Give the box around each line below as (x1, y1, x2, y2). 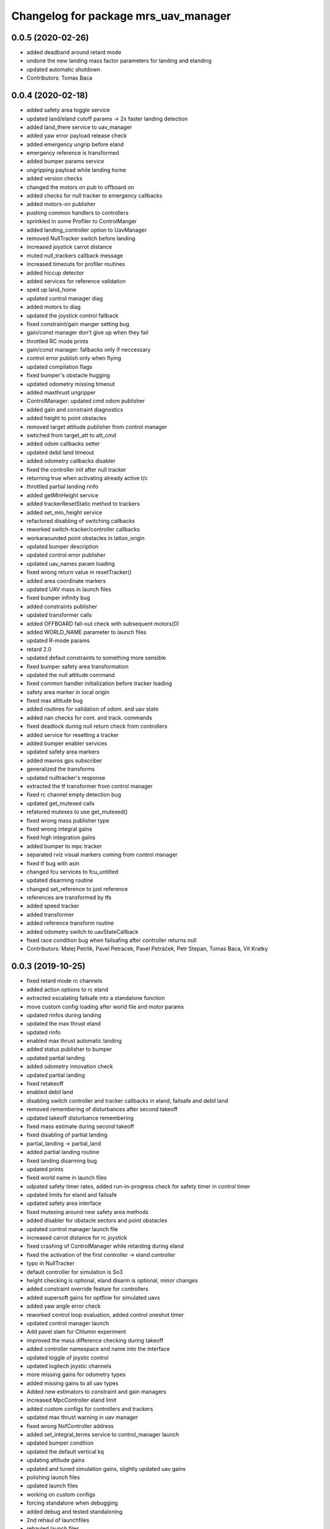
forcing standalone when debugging (26, 1499, 119, 1507)
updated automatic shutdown (26, 65, 101, 73)
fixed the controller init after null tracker (26, 465, 127, 473)
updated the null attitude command (26, 671, 116, 678)
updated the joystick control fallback (26, 312, 119, 319)
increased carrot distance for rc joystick (26, 1234, 128, 1242)
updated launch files (26, 1482, 78, 1489)
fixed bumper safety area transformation (26, 662, 129, 670)
